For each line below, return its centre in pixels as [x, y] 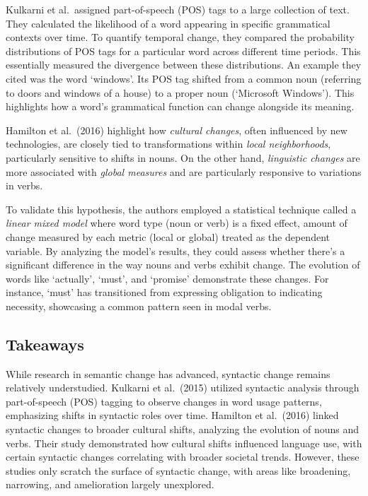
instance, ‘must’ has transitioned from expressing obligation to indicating [164, 292]
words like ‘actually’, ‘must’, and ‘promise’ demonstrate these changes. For [167, 278]
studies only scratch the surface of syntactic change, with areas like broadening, [178, 470]
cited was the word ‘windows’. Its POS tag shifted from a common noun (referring [184, 78]
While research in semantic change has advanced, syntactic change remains [168, 373]
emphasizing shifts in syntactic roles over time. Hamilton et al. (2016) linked [172, 415]
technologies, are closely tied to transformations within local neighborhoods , [168, 144]
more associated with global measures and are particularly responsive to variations [184, 171]
